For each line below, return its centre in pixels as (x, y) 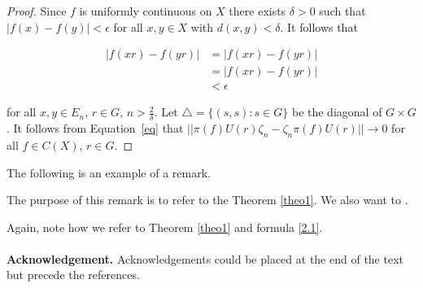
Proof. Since (37, 11)
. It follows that (319, 26)
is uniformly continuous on (146, 11)
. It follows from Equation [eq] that (95, 128)
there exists (257, 11)
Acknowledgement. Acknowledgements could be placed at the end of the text (205, 258)
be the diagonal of (337, 112)
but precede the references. (73, 275)
